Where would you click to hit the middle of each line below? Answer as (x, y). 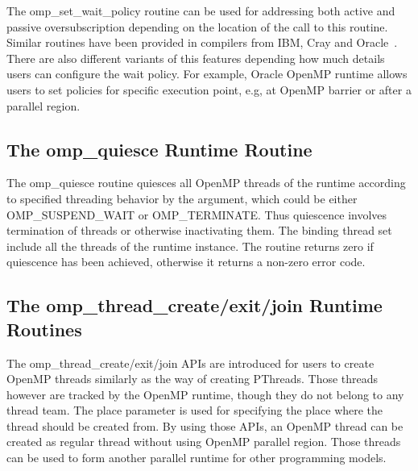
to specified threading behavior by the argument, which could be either (182, 198)
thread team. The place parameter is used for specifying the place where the (195, 410)
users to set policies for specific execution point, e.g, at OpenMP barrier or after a (209, 89)
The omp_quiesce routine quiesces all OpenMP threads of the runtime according (206, 183)
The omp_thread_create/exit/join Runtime (195, 305)
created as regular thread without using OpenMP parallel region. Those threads (204, 442)
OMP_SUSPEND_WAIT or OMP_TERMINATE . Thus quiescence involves (197, 214)
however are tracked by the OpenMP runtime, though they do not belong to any (205, 394)
